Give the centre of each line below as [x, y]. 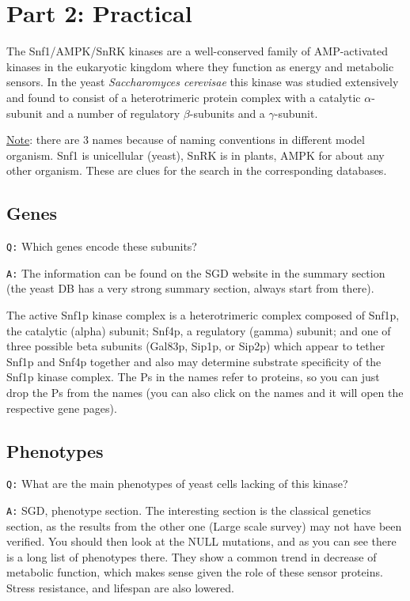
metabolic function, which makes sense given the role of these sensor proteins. [195, 572]
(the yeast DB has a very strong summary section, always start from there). [190, 288]
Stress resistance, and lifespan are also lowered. [120, 588]
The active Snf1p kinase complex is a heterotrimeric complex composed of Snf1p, [203, 314]
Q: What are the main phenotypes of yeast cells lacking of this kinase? [177, 484]
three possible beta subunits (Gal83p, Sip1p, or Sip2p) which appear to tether [196, 346]
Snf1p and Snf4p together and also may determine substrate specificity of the [194, 361]
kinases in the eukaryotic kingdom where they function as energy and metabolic [200, 66]
